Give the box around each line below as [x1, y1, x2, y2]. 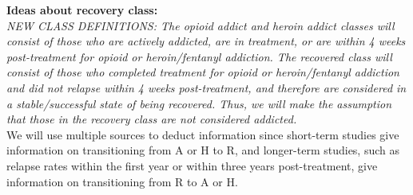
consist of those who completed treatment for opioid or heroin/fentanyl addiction [6, 64, 399, 80]
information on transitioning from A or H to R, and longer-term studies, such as [6, 142, 400, 158]
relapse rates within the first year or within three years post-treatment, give [6, 157, 378, 174]
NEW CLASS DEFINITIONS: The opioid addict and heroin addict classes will [6, 17, 395, 33]
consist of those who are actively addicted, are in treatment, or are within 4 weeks [6, 33, 406, 49]
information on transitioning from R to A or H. [6, 173, 238, 189]
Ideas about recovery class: [6, 2, 158, 18]
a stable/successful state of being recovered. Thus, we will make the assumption [6, 95, 392, 111]
